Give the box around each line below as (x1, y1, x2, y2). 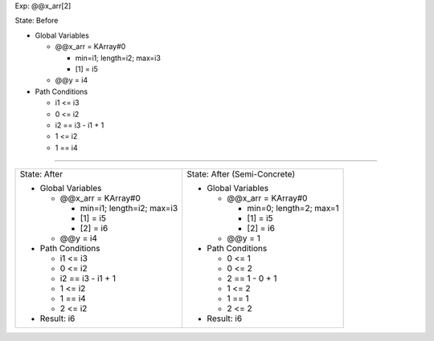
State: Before (14, 16, 59, 26)
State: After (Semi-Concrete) (186, 168, 296, 180)
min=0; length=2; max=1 (247, 203, 339, 214)
